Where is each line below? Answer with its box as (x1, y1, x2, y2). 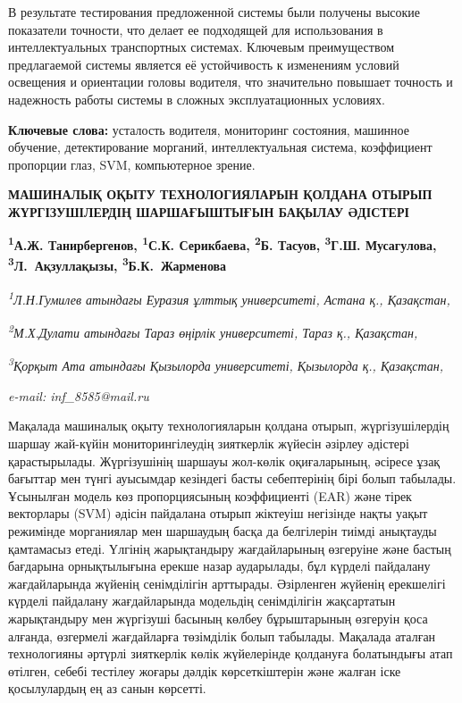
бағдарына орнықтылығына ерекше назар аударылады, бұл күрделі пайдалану (8, 557, 431, 575)
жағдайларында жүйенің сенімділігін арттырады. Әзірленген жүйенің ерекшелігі (8, 573, 446, 592)
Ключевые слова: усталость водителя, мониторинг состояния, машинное (8, 120, 409, 138)
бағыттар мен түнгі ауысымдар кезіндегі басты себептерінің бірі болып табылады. (8, 469, 457, 488)
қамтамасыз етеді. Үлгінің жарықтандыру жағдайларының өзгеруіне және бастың (8, 539, 451, 557)
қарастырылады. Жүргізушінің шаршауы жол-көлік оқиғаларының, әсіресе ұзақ (8, 451, 441, 470)
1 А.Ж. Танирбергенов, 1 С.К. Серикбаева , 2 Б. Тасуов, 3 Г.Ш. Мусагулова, (8, 233, 437, 255)
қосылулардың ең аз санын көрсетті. (8, 679, 206, 698)
